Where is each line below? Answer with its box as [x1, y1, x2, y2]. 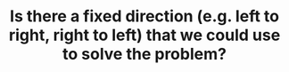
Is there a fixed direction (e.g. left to [9, 6, 280, 27]
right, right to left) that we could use [8, 25, 281, 45]
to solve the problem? [62, 44, 227, 64]
